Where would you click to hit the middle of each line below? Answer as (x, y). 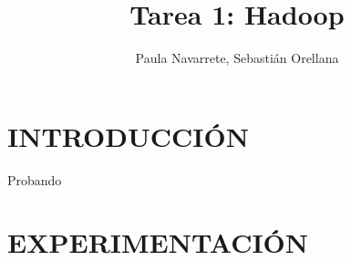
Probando (35, 179)
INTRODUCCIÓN (128, 136)
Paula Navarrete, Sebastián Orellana (237, 58)
